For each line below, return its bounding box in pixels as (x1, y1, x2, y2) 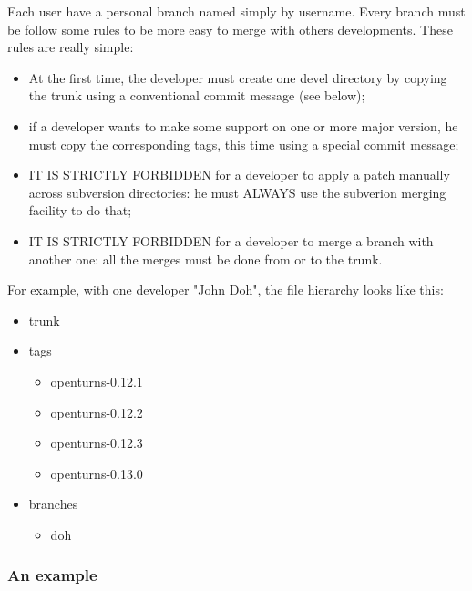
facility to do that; (28, 201, 132, 220)
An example (7, 564, 97, 586)
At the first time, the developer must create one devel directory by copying (28, 67, 447, 87)
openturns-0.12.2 (50, 402, 143, 421)
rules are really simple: (7, 37, 134, 57)
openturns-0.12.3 (50, 433, 143, 452)
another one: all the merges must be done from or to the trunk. (28, 249, 383, 268)
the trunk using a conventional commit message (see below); (28, 86, 365, 105)
